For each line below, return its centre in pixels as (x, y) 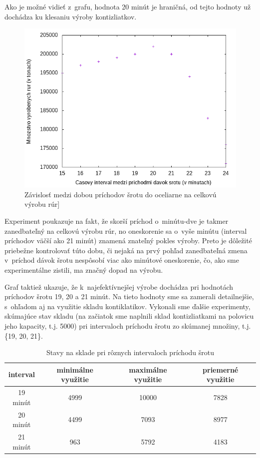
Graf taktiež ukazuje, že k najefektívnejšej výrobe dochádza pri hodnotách (119, 286)
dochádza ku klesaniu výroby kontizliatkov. (71, 16)
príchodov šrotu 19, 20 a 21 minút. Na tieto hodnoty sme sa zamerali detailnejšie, (129, 296)
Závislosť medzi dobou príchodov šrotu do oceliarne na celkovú (121, 194)
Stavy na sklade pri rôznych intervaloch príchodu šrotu (130, 352)
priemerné (221, 369)
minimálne (75, 369)
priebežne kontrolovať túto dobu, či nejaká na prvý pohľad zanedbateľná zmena (126, 250)
